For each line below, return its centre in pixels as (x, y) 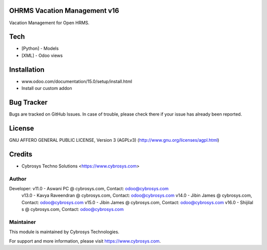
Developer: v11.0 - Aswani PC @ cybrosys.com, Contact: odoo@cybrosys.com (89, 188)
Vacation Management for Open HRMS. (49, 23)
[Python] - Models (40, 48)
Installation (27, 69)
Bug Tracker (28, 102)
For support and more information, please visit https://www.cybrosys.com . (85, 241)
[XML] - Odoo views (42, 55)
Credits (21, 154)
